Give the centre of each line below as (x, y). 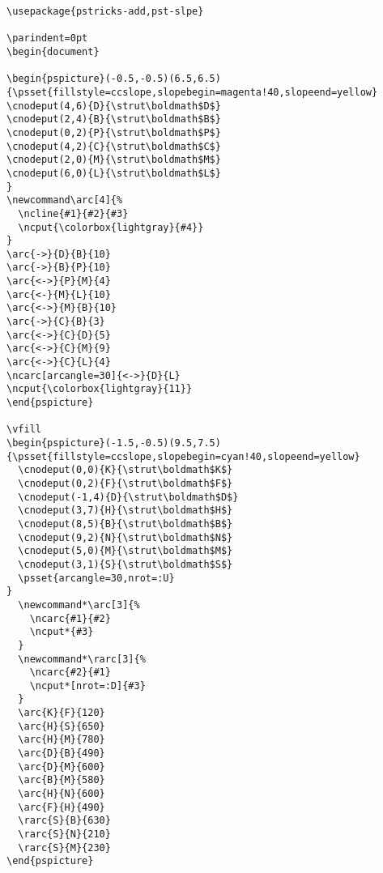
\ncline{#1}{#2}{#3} (73, 213)
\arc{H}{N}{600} (62, 794)
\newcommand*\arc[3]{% (79, 605)
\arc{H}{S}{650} (62, 726)
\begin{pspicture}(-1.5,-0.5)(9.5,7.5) (114, 443)
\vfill (24, 430)
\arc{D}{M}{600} (62, 767)
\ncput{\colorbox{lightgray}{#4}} (111, 227)
